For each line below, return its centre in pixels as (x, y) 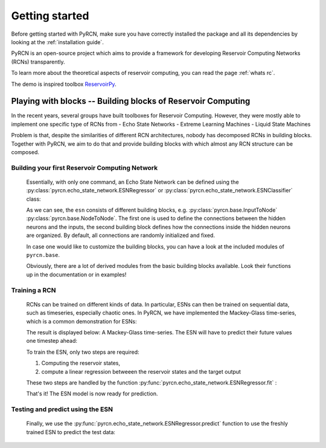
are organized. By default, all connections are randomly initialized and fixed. (121, 235)
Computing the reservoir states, (81, 363)
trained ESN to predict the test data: (71, 432)
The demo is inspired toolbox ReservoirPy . (64, 84)
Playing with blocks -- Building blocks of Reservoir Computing (131, 101)
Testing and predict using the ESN (62, 409)
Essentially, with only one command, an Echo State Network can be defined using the (133, 182)
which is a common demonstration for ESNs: (81, 321)
